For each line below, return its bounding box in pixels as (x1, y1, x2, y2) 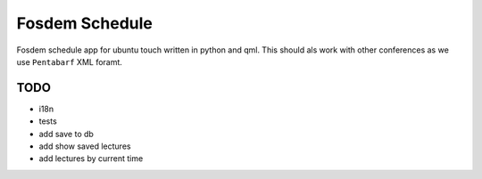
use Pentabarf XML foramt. (16, 56, 122, 67)
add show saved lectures (38, 141, 131, 151)
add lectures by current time (38, 153, 144, 164)
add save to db (38, 128, 94, 139)
